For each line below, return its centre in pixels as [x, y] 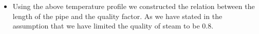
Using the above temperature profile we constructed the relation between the [134, 6]
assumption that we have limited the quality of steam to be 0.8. [113, 26]
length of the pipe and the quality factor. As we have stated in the [117, 16]
